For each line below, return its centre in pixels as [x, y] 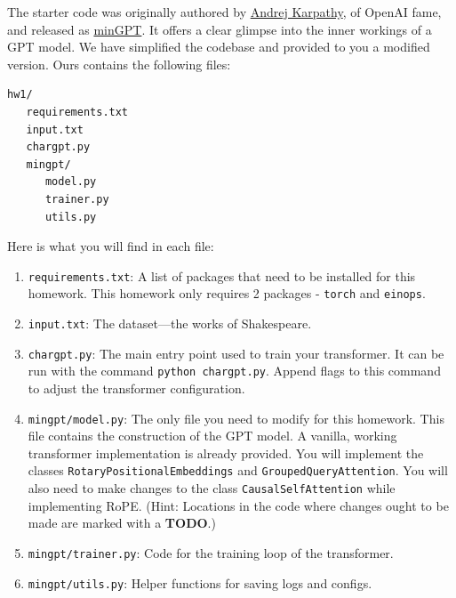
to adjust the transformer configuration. [136, 388]
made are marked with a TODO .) [122, 523]
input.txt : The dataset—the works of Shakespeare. [170, 323]
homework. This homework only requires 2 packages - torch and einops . [227, 293]
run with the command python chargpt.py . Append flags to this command [234, 371]
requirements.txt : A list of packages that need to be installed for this [222, 275]
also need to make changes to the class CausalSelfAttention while [212, 488]
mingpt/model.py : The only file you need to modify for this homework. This [236, 418]
